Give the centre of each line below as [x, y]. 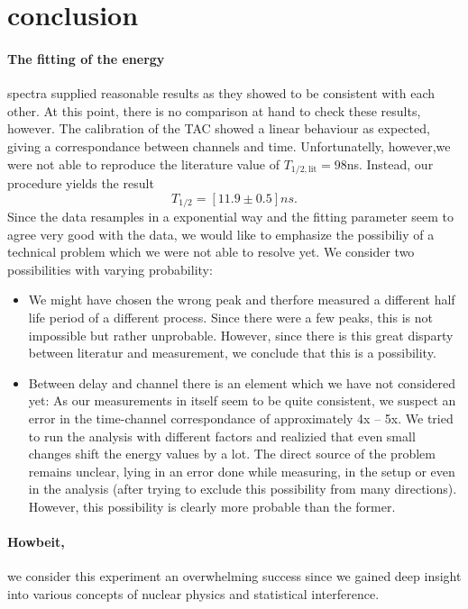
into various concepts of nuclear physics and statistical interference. [193, 593]
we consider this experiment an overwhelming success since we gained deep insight [234, 576]
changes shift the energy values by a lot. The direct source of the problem [232, 454]
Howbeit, [36, 542]
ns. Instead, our [390, 164]
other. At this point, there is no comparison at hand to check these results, [214, 110]
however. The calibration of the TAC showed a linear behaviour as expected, [219, 128]
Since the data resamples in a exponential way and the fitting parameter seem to [230, 217]
